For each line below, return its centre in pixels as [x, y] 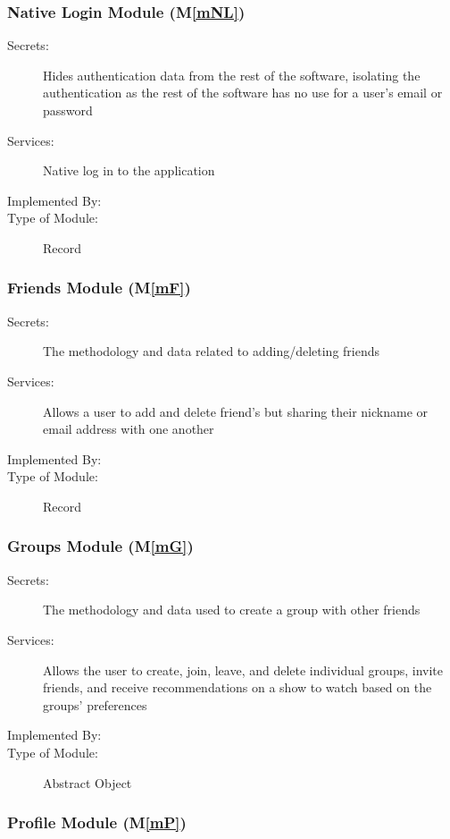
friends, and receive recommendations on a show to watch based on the [237, 687]
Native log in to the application [129, 170]
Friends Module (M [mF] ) [99, 288]
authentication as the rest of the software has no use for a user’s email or [243, 93]
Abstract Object [87, 782]
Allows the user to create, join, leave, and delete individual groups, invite [243, 670]
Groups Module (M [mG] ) [100, 546]
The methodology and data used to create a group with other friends [232, 610]
